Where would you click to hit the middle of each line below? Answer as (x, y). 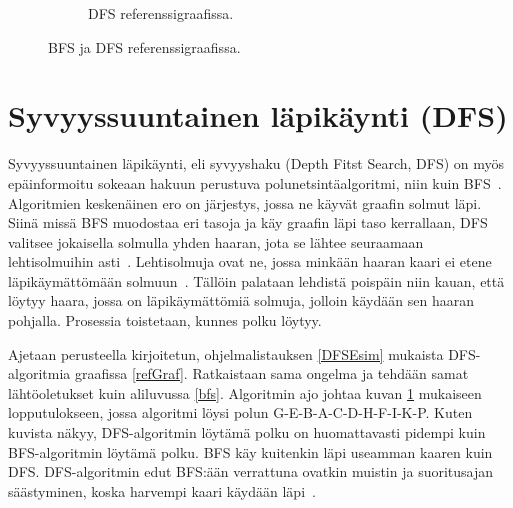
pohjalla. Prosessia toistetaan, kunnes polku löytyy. (165, 320)
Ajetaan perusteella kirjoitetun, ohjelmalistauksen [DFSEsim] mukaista (226, 353)
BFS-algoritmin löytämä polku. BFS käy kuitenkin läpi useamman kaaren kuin (250, 451)
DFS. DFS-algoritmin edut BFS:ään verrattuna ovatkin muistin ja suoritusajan (251, 471)
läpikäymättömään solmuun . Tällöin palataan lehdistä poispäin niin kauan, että (256, 280)
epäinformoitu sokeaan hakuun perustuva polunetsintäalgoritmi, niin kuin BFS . (255, 182)
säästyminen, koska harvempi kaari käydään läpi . (162, 490)
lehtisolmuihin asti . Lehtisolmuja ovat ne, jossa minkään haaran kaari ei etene (250, 261)
